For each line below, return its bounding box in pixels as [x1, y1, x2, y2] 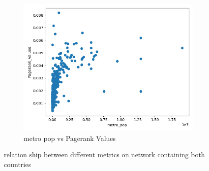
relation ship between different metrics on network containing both [4, 149, 205, 160]
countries [4, 159, 31, 169]
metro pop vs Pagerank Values [24, 133, 116, 143]
